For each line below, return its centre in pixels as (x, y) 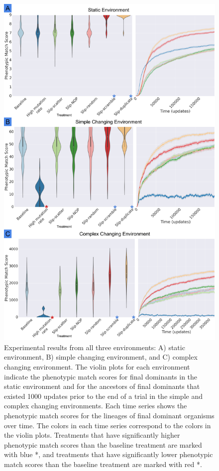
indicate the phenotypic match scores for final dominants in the (101, 376)
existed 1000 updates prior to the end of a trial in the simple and (103, 396)
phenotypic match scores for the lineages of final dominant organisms (109, 416)
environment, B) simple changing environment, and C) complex (101, 357)
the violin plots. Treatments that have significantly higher (92, 435)
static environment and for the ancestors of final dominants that (102, 386)
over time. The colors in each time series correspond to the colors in (108, 425)
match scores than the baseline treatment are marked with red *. (103, 464)
